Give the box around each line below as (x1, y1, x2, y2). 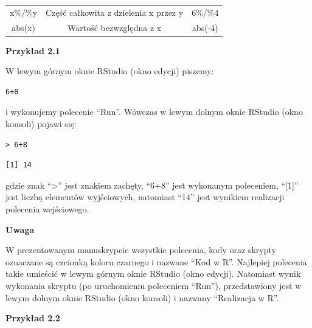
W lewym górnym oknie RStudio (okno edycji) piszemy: (5, 65, 214, 77)
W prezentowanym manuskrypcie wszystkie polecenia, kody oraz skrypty (5, 243, 276, 256)
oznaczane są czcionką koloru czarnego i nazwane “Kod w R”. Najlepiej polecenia (5, 255, 307, 268)
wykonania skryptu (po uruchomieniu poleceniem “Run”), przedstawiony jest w (5, 279, 302, 291)
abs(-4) (192, 21, 218, 33)
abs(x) (12, 21, 35, 33)
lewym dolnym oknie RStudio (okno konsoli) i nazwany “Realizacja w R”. (5, 291, 279, 304)
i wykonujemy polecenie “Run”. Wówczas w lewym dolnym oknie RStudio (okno (5, 105, 303, 118)
